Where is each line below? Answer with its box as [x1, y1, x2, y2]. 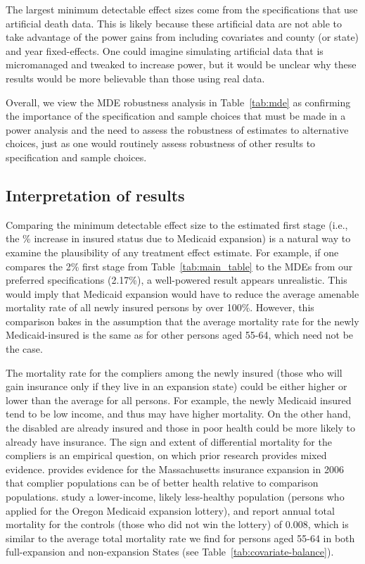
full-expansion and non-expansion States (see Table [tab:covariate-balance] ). [6, 544, 334, 559]
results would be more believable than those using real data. [6, 70, 265, 85]
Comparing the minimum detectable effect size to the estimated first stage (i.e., [6, 217, 348, 232]
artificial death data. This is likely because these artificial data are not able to [6, 15, 342, 30]
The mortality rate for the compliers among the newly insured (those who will [6, 365, 342, 380]
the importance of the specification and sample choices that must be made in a [6, 108, 346, 123]
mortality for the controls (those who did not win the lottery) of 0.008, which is [6, 517, 349, 532]
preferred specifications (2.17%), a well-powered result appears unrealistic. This [6, 272, 347, 287]
